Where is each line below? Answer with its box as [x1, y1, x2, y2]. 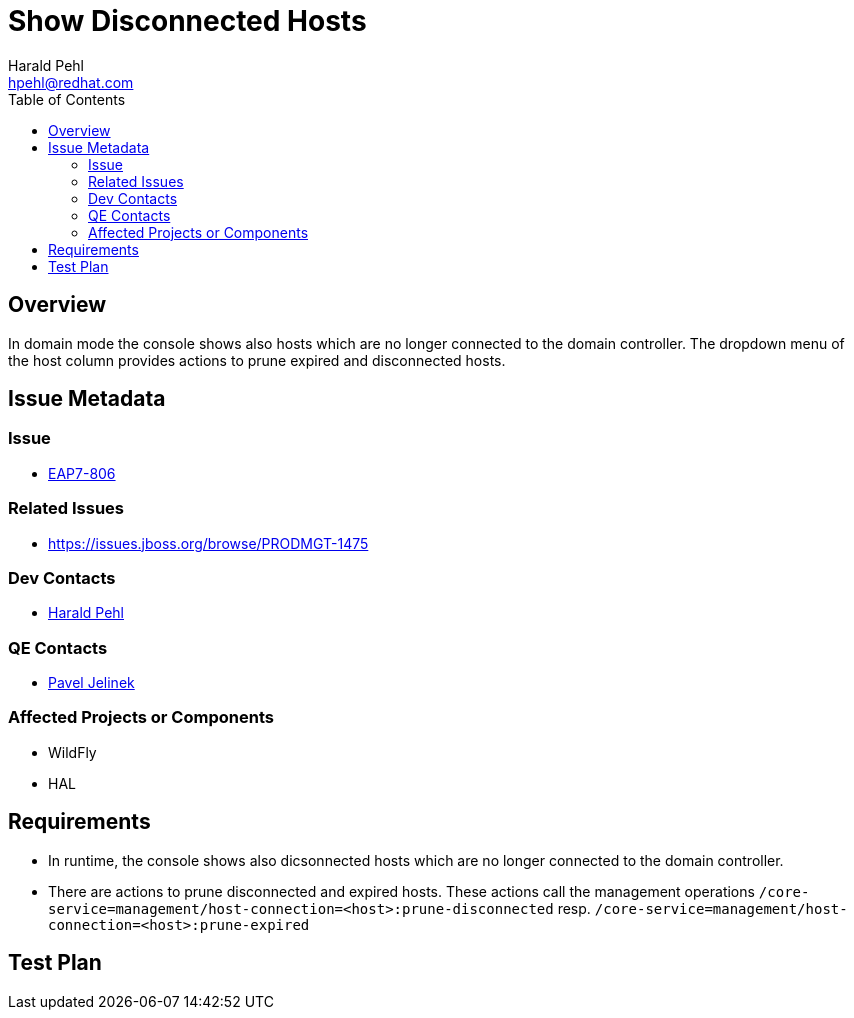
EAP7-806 [48, 464, 116, 482]
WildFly [48, 743, 97, 761]
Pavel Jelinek [48, 674, 135, 692]
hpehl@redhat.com [8, 73, 134, 91]
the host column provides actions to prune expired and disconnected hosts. [8, 351, 506, 369]
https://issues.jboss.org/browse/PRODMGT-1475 [48, 534, 369, 552]
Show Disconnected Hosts [8, 4, 367, 38]
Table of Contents [8, 90, 126, 108]
